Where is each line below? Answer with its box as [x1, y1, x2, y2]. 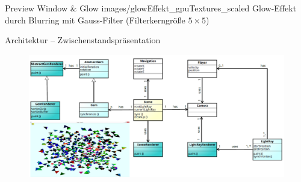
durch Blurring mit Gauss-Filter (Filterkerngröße [5, 13, 185, 26]
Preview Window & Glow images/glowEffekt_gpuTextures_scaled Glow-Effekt [5, 2, 297, 14]
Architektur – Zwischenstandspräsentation [5, 34, 161, 46]
